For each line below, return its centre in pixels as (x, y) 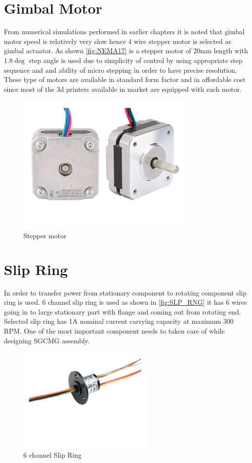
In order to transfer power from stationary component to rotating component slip (125, 292)
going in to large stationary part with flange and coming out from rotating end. (123, 311)
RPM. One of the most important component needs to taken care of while (114, 330)
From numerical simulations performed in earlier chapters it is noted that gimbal (124, 32)
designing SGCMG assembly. (47, 340)
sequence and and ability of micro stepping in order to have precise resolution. (121, 70)
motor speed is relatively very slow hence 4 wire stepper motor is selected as (117, 41)
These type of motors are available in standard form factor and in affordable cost (125, 79)
